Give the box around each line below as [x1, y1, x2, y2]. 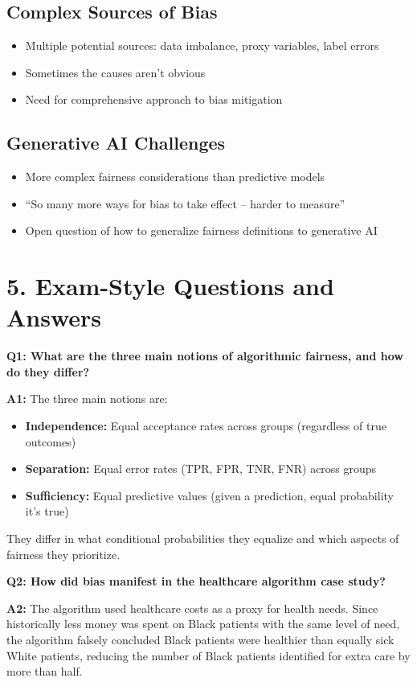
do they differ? [6, 363, 90, 380]
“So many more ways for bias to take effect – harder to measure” [25, 195, 345, 212]
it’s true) [25, 503, 69, 520]
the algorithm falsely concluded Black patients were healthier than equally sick [6, 631, 395, 647]
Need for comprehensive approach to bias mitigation [25, 91, 283, 108]
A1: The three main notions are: [6, 390, 168, 407]
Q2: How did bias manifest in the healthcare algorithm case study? [6, 573, 386, 590]
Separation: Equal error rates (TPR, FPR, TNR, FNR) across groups [25, 460, 377, 477]
